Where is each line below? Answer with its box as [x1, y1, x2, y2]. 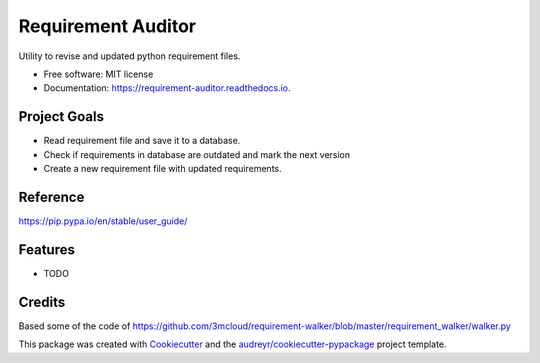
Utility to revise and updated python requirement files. [18, 50, 241, 62]
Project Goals [18, 108, 105, 125]
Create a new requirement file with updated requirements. [43, 163, 282, 175]
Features [18, 241, 75, 258]
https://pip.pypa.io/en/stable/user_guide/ [18, 215, 188, 227]
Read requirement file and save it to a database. [43, 135, 241, 147]
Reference [18, 188, 85, 205]
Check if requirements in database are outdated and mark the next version [43, 148, 351, 160]
